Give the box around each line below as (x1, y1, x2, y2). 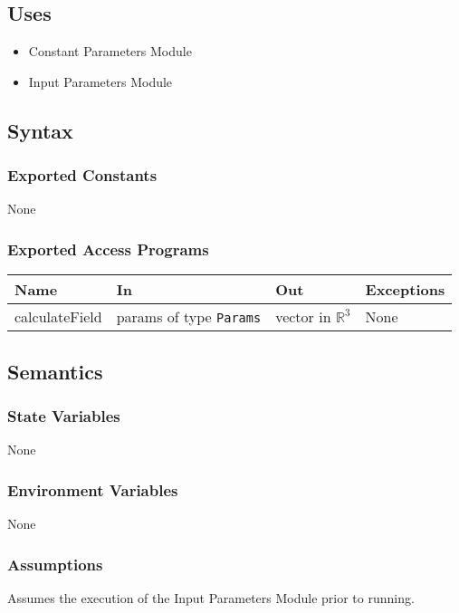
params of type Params (116, 306, 262, 328)
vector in (275, 306, 331, 328)
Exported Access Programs (7, 237, 209, 260)
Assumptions (7, 552, 103, 575)
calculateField (14, 306, 102, 328)
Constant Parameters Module (28, 42, 192, 61)
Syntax (7, 116, 73, 144)
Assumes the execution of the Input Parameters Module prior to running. (7, 588, 415, 607)
